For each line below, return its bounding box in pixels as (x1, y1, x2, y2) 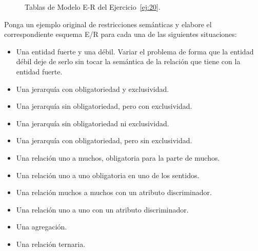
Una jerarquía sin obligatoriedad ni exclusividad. (16, 118, 169, 128)
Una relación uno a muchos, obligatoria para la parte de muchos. (16, 152, 220, 163)
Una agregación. (16, 221, 67, 232)
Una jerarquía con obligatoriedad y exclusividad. (16, 83, 169, 94)
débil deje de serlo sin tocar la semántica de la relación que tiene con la (16, 56, 241, 67)
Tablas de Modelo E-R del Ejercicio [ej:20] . (25, 2, 161, 12)
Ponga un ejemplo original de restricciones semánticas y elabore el (4, 18, 212, 29)
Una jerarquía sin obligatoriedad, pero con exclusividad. (16, 101, 192, 111)
